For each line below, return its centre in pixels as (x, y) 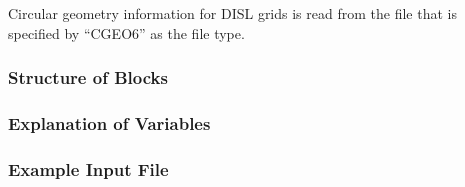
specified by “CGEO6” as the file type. (126, 32)
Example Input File (88, 168)
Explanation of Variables (109, 122)
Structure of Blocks (88, 77)
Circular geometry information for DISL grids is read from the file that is (232, 13)
